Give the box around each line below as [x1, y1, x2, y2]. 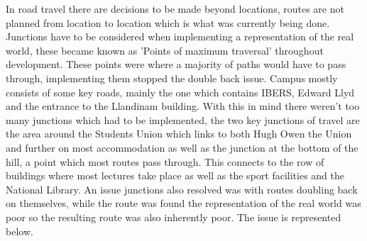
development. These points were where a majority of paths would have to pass [6, 57, 346, 72]
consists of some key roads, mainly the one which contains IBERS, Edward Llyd [6, 84, 355, 99]
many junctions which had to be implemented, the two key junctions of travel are [6, 112, 360, 127]
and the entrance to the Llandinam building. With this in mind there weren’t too [6, 99, 360, 113]
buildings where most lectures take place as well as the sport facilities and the [6, 168, 344, 183]
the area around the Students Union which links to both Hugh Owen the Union [6, 126, 352, 141]
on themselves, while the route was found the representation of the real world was [6, 196, 361, 211]
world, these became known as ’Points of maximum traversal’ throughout [6, 43, 324, 57]
